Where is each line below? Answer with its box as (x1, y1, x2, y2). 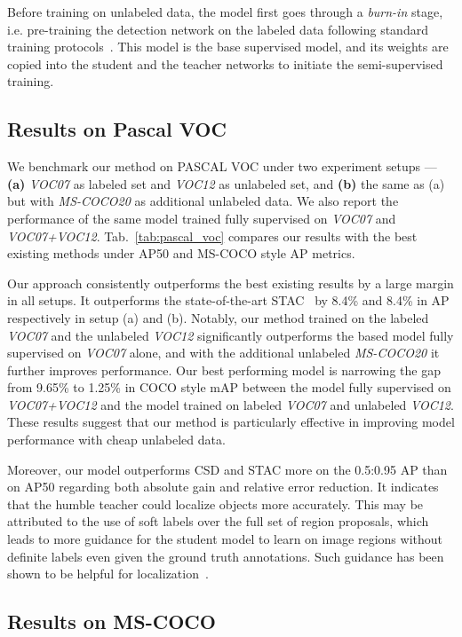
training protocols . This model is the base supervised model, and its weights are (7, 37, 449, 56)
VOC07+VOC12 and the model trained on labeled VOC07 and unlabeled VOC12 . (7, 395, 454, 413)
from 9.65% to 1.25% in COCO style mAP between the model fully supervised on (7, 378, 451, 397)
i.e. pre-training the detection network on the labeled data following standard (7, 20, 428, 38)
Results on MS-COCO (7, 608, 216, 635)
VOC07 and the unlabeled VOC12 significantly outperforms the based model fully (7, 326, 454, 344)
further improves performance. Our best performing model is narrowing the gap (7, 360, 441, 379)
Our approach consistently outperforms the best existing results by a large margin (7, 273, 454, 292)
